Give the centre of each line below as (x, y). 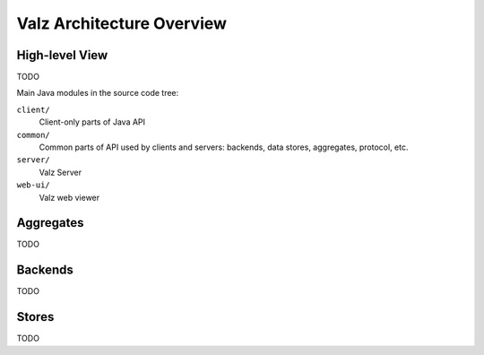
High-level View (62, 55)
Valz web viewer (69, 197)
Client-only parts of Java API (92, 122)
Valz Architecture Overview (122, 23)
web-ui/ (34, 185)
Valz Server (60, 172)
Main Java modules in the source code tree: (98, 93)
